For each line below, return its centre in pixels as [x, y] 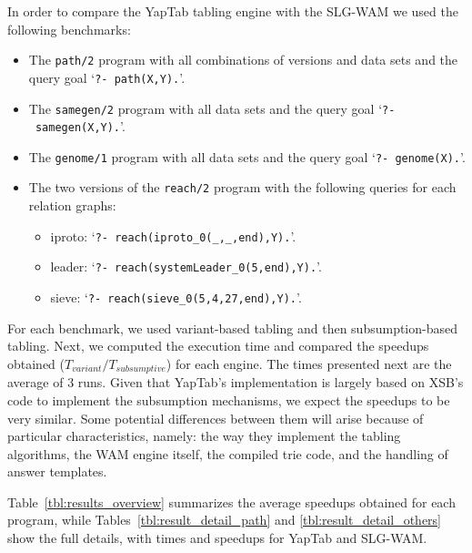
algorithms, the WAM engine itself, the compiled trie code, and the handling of [228, 453]
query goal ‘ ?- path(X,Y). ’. [107, 77]
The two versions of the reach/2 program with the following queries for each [242, 187]
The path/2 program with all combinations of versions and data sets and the [243, 60]
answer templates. [57, 471]
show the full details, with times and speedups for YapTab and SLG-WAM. [217, 538]
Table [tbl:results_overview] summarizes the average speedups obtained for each [231, 502]
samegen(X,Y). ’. [80, 126]
